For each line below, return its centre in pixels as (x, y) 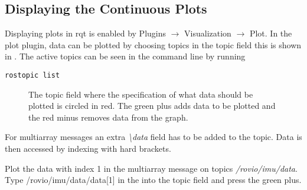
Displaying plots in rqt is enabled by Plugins (85, 33)
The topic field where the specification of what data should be (141, 94)
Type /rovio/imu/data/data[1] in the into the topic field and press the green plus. (153, 180)
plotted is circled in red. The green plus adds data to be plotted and (152, 106)
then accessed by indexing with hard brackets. (88, 149)
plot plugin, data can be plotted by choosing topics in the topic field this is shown (153, 44)
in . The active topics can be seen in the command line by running (125, 56)
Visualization (208, 33)
